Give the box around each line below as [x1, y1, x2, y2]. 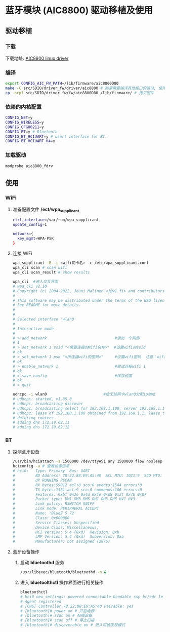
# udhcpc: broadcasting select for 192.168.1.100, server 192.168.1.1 [12, 406, 165, 411]
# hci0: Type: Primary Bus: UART [12, 468, 90, 473]
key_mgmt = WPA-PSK [17, 236, 54, 241]
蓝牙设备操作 [12, 549, 39, 555]
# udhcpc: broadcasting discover [12, 401, 83, 406]
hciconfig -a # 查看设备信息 [12, 464, 70, 469]
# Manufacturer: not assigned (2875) [12, 539, 110, 544]
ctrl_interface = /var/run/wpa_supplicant [12, 217, 99, 222]
